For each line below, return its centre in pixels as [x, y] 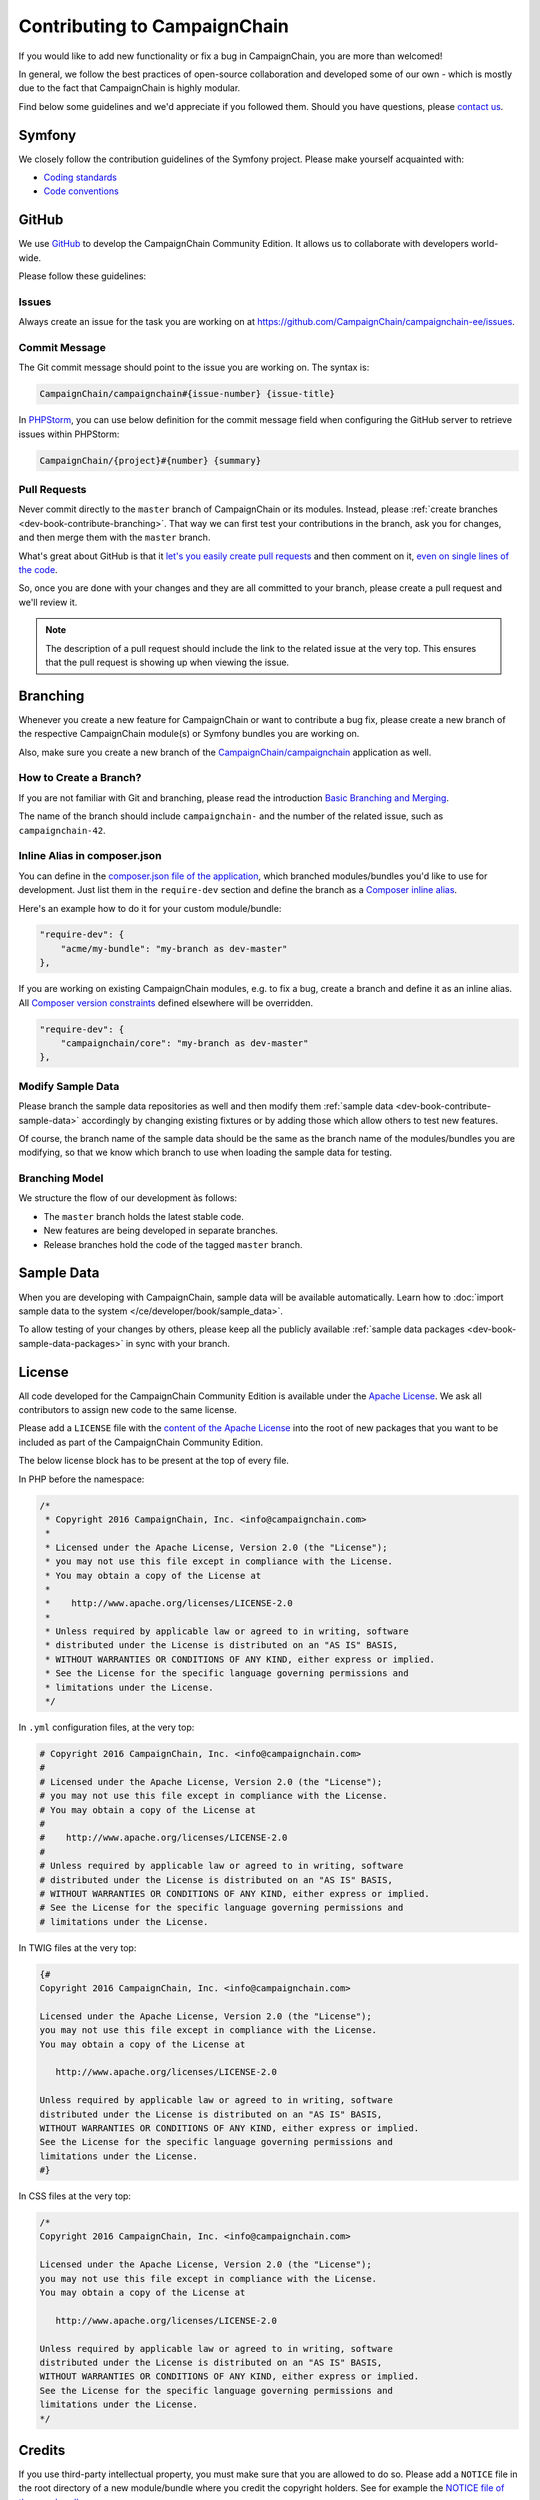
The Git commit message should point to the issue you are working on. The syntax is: [194, 367]
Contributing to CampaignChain [153, 26]
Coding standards [80, 177]
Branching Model [61, 1178]
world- [484, 244]
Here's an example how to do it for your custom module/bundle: [150, 908]
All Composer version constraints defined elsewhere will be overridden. [166, 1002]
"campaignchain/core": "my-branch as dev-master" [184, 1043]
